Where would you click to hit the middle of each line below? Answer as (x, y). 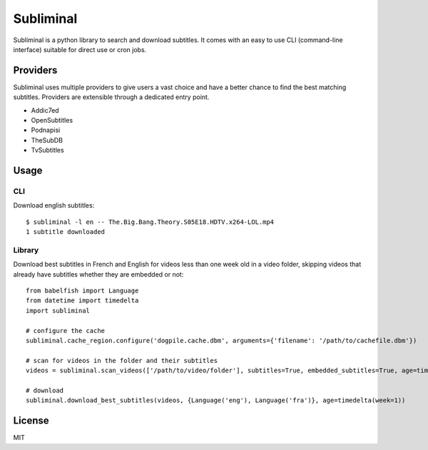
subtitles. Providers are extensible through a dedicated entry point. (111, 97)
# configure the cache (66, 331)
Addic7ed (45, 110)
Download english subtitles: (54, 205)
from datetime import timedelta (82, 301)
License (31, 421)
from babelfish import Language (82, 291)
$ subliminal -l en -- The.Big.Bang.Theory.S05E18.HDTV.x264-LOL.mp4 (150, 222)
